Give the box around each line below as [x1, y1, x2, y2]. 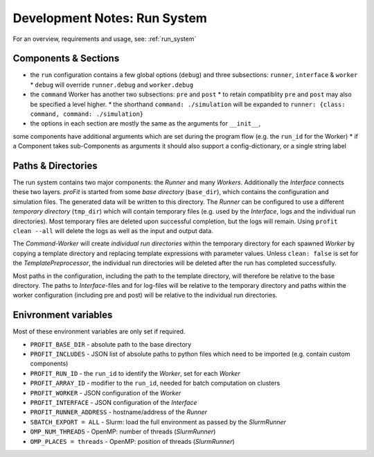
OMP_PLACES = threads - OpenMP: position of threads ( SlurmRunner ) [30, 437, 235, 445]
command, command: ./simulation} [30, 110, 144, 118]
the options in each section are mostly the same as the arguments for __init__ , [30, 119, 261, 128]
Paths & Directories [12, 160, 98, 171]
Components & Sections [12, 53, 120, 64]
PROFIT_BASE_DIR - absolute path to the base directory [30, 340, 192, 348]
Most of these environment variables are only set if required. [12, 327, 186, 336]
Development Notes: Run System [12, 10, 208, 26]
